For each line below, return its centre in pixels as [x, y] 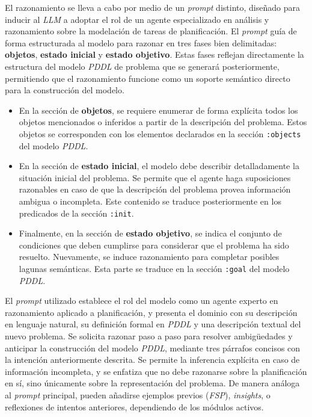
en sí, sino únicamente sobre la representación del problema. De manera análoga [152, 383]
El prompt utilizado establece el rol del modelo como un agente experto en [142, 301]
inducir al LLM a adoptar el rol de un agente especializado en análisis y [137, 19]
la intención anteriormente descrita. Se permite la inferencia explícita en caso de [152, 360]
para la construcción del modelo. [65, 90]
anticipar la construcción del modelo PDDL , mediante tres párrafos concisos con [153, 348]
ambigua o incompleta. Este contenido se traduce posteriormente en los [150, 201]
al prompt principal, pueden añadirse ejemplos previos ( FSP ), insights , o [138, 395]
